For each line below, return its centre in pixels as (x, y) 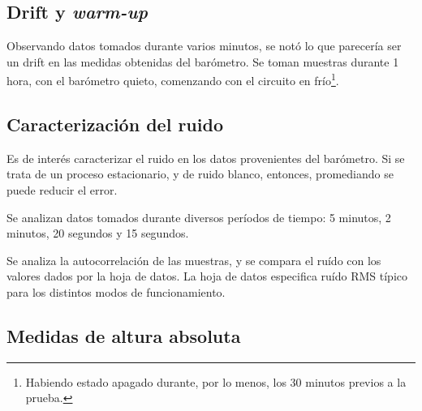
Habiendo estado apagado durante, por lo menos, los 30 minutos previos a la (216, 381)
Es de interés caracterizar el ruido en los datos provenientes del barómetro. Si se (206, 158)
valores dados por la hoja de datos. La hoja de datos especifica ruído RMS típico (207, 276)
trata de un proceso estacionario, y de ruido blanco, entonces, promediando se (200, 174)
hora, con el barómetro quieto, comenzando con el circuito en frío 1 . (173, 79)
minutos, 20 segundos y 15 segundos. (98, 233)
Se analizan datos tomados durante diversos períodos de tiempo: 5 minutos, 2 (199, 217)
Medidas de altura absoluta (124, 335)
